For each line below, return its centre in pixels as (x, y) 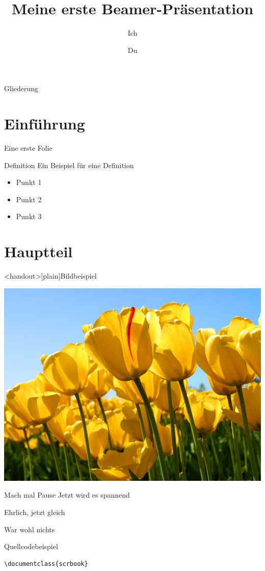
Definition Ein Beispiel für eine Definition (69, 165)
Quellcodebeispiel (31, 546)
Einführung (45, 124)
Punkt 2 (29, 199)
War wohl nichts (30, 529)
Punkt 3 (29, 216)
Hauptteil (38, 251)
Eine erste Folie (28, 148)
